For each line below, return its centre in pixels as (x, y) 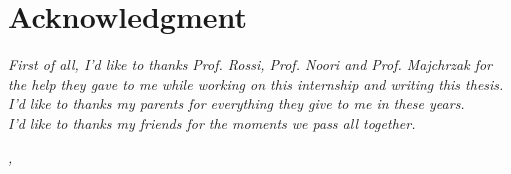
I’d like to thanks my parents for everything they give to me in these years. (236, 103)
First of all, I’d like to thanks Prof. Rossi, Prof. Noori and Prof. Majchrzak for (250, 64)
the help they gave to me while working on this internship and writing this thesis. (256, 83)
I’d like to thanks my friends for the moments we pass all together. (212, 122)
